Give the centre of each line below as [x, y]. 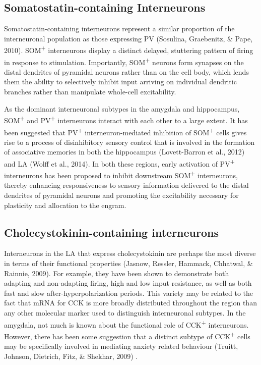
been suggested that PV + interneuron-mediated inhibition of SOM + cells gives [125, 131]
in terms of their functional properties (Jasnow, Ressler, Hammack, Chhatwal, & [128, 263]
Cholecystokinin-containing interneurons [111, 232]
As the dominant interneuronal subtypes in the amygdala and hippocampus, [122, 108]
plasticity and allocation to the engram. [65, 205]
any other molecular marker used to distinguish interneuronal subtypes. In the [125, 312]
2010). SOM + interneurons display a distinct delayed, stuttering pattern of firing [129, 49]
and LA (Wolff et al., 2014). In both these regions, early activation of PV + [119, 163]
